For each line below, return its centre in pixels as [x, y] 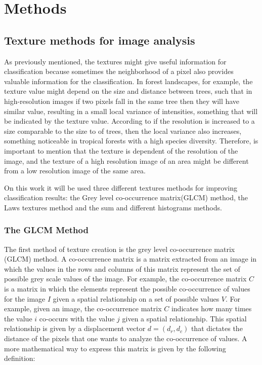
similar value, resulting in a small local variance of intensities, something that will [131, 111]
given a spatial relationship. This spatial [184, 318]
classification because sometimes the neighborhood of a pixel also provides [119, 71]
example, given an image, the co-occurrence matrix [83, 308]
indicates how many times [211, 308]
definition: [20, 358]
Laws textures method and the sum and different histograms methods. [113, 207]
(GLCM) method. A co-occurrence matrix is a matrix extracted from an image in [130, 259]
